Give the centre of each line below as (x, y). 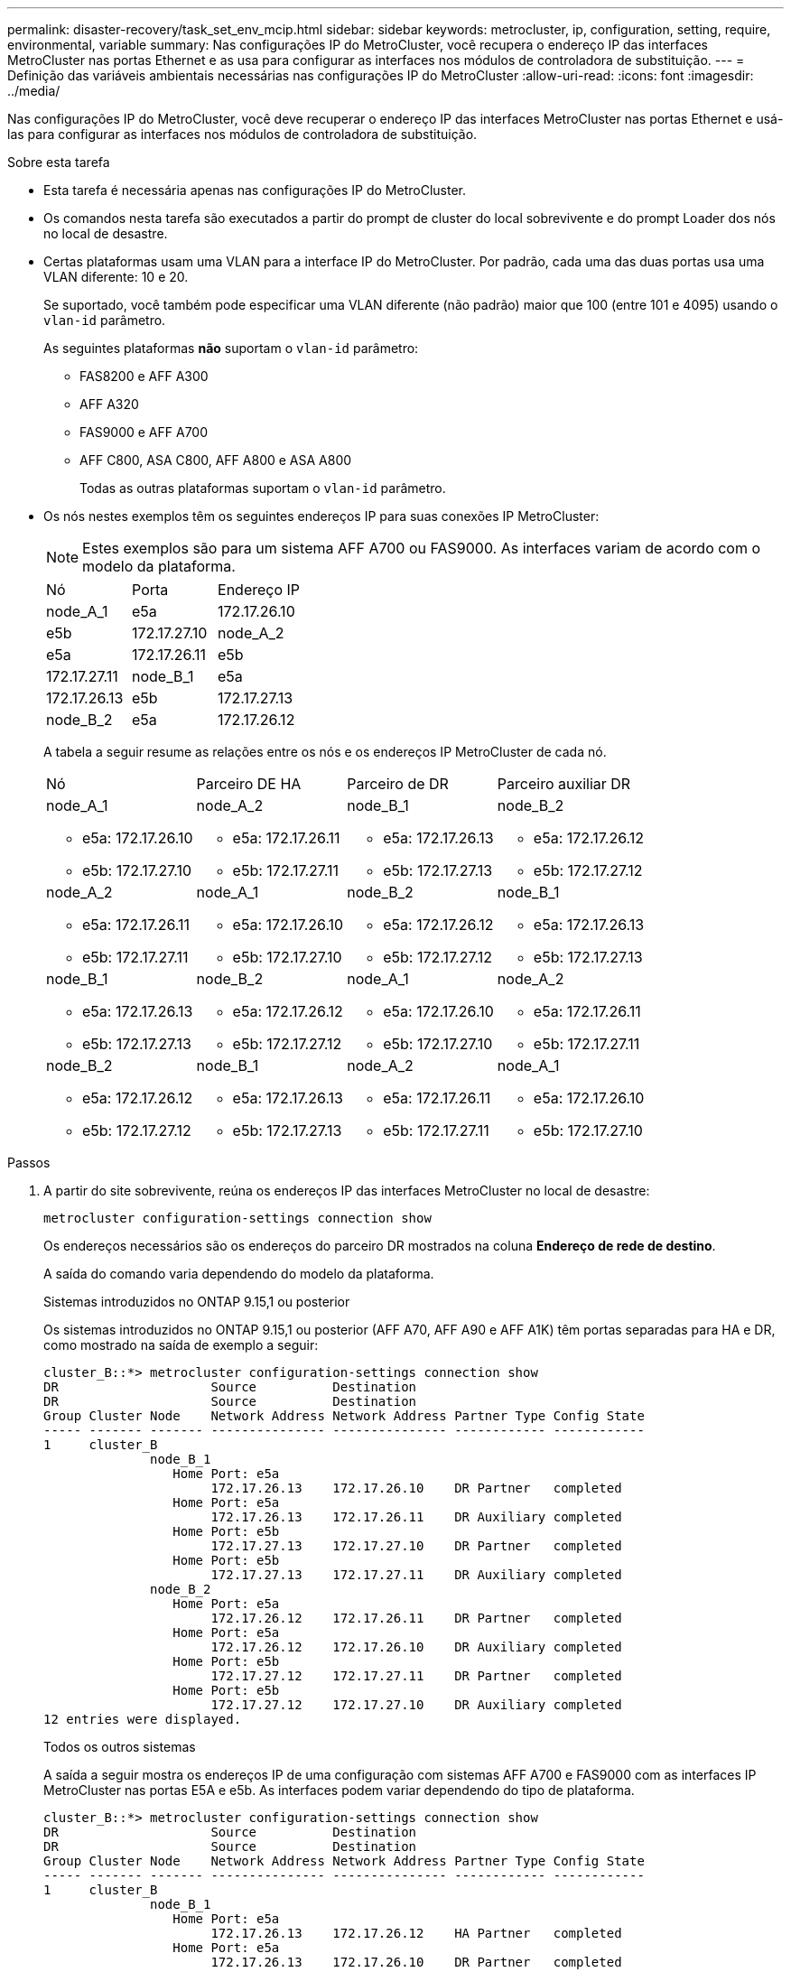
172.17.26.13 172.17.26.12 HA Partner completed (416, 1933)
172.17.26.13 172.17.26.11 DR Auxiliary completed (416, 1517)
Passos (29, 1163)
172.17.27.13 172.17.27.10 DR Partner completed (416, 1546)
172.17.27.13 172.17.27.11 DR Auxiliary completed (416, 1575)
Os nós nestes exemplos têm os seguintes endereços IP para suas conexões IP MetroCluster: (321, 516)
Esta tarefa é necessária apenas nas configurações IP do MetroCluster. (255, 190)
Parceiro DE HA (249, 784)
